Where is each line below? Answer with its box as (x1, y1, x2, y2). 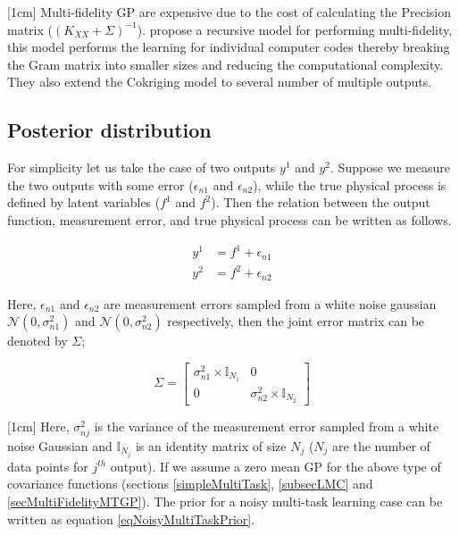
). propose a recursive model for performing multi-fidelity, (137, 20, 453, 38)
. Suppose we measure (330, 158, 450, 177)
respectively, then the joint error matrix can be (167, 312, 425, 330)
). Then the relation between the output (211, 193, 430, 212)
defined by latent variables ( (7, 193, 161, 212)
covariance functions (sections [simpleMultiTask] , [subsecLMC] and (7, 474, 373, 493)
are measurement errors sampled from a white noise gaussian (104, 294, 437, 313)
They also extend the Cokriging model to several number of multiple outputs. (7, 72, 432, 91)
